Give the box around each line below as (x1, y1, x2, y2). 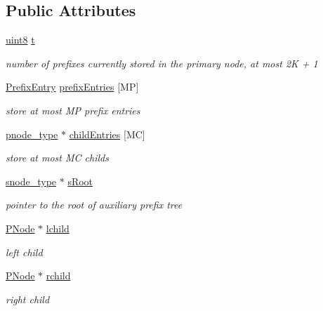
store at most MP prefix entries (6, 102, 140, 117)
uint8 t (6, 32, 35, 47)
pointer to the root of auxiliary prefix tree (6, 197, 183, 212)
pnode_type (6, 126, 58, 141)
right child (6, 291, 50, 306)
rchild (46, 268, 71, 283)
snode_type (6, 173, 57, 188)
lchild (46, 220, 70, 235)
